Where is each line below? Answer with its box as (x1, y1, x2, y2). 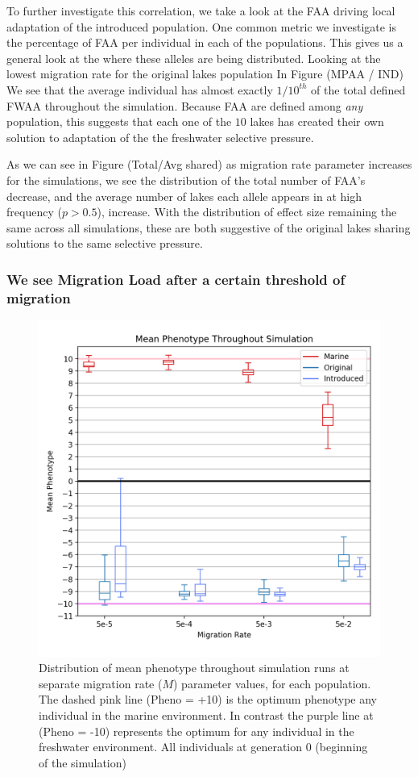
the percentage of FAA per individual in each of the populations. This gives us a (6, 34, 404, 51)
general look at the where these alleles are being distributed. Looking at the (6, 49, 381, 66)
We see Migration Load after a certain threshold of (6, 269, 346, 289)
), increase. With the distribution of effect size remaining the (97, 203, 397, 220)
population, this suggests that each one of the (6, 113, 232, 130)
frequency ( (6, 203, 62, 220)
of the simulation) (39, 754, 126, 771)
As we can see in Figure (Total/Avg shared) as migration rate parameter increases (6, 156, 412, 173)
